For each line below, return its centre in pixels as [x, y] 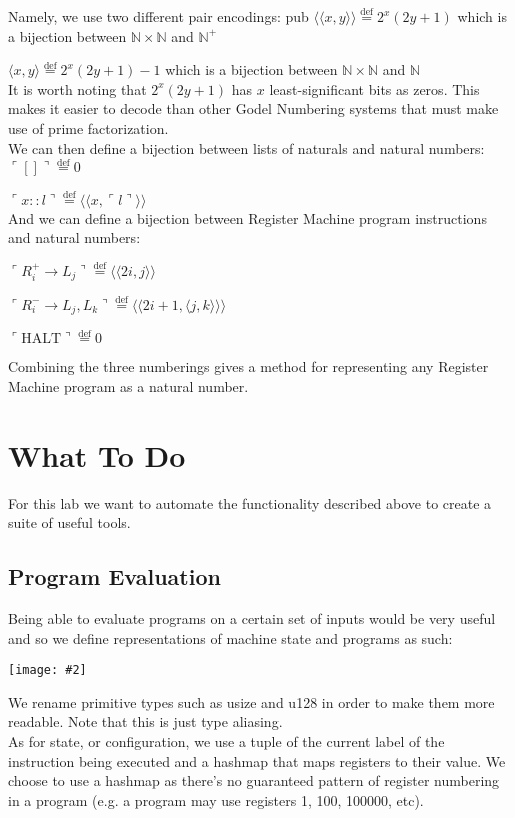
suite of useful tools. [69, 522]
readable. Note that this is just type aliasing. [145, 721]
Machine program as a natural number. [128, 385]
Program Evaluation [114, 576]
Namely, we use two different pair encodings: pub [158, 16]
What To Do [97, 454]
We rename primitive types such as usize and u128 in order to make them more [251, 701]
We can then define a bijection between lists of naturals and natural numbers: [246, 147]
